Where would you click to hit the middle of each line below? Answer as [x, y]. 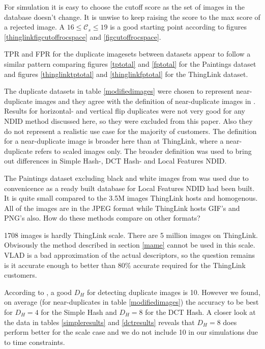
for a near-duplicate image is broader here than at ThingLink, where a [114, 141]
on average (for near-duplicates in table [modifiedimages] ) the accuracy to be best [131, 302]
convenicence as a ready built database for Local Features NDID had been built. [129, 188]
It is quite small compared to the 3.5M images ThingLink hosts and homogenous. [131, 198]
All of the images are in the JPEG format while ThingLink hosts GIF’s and [122, 208]
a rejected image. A [35, 27]
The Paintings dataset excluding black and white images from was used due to [126, 178]
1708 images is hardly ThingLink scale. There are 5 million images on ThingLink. [131, 235]
